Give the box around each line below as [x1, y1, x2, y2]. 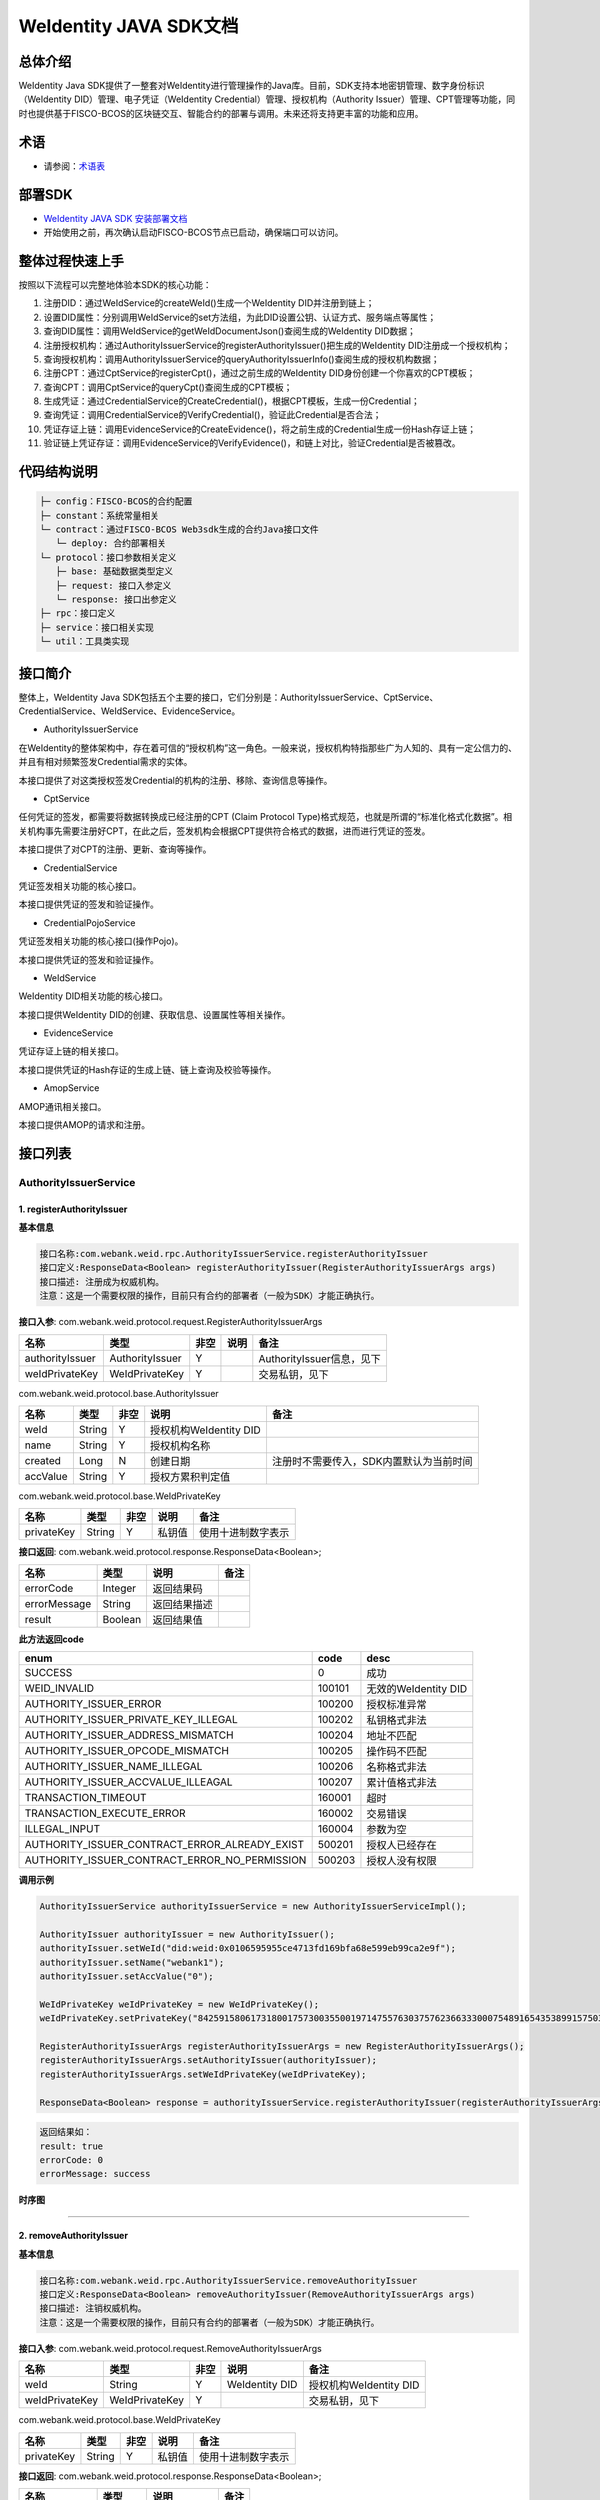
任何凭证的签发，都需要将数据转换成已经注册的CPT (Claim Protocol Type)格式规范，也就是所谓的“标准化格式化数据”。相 [18, 811, 513, 823]
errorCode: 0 [39, 2154, 104, 2165]
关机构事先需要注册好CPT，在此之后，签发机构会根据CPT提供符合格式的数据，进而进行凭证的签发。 [18, 825, 431, 837]
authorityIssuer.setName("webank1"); [39, 1956, 225, 1968]
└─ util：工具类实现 [39, 636, 130, 647]
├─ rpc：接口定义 [39, 608, 116, 619]
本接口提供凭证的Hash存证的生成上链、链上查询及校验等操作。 [18, 1063, 277, 1075]
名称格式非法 [366, 1760, 427, 1774]
